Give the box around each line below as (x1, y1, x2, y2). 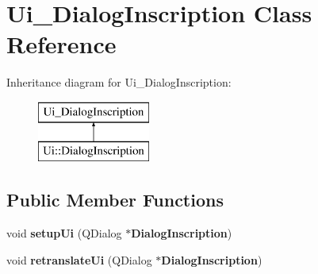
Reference (6, 28, 117, 60)
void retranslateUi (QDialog (6, 251, 152, 268)
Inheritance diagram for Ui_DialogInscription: (6, 74, 232, 91)
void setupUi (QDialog (6, 225, 122, 241)
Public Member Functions (6, 187, 224, 212)
